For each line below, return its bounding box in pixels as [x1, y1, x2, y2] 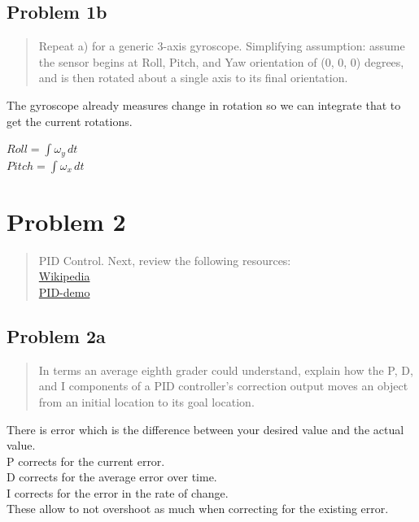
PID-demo [38, 283, 90, 300]
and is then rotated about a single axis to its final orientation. [38, 69, 348, 86]
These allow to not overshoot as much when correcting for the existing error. [7, 500, 389, 517]
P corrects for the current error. [7, 452, 165, 469]
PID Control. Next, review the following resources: [38, 251, 291, 268]
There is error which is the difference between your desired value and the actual [7, 420, 404, 437]
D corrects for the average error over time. [7, 468, 217, 485]
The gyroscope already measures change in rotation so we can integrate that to [7, 96, 401, 113]
